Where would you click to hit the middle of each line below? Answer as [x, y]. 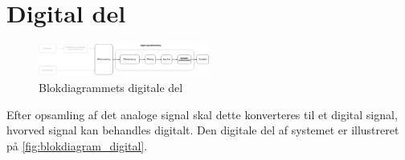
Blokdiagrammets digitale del [111, 88]
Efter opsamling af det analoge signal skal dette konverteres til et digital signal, [202, 114]
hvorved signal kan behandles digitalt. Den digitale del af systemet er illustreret [203, 130]
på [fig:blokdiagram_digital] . [77, 145]
